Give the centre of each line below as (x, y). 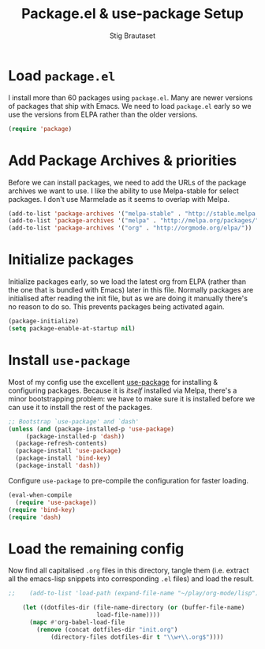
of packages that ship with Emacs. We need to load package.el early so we (130, 106)
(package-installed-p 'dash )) (75, 436)
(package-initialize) (44, 321)
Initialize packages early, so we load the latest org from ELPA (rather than (127, 282)
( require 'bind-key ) (42, 509)
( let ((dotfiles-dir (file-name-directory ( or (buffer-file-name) (134, 608)
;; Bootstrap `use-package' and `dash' (74, 421)
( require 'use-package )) (56, 502)
